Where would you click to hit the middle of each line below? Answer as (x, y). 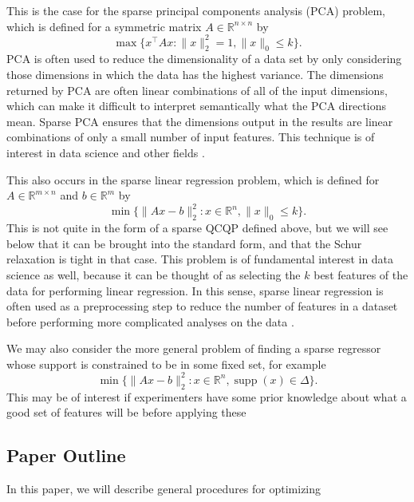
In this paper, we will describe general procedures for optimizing (164, 489)
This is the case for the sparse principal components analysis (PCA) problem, (196, 10)
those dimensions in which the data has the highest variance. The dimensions (195, 75)
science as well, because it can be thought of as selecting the (154, 274)
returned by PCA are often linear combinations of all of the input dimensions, (197, 90)
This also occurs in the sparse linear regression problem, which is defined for (193, 179)
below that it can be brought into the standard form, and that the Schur (184, 243)
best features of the (361, 274)
